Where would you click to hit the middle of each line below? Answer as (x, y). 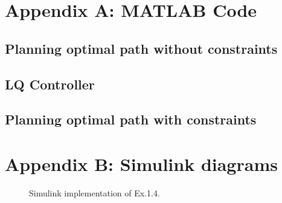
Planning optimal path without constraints (141, 48)
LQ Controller (50, 84)
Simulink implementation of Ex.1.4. (95, 192)
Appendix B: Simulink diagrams (141, 163)
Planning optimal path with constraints (131, 119)
